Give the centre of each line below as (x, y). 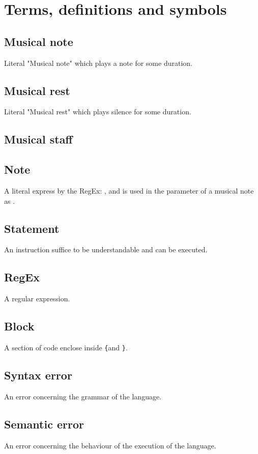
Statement (32, 228)
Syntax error (38, 375)
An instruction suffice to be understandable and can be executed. (106, 249)
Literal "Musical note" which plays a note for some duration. (98, 63)
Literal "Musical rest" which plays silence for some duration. (98, 112)
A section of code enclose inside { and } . (66, 347)
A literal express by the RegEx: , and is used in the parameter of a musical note (129, 190)
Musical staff (38, 139)
